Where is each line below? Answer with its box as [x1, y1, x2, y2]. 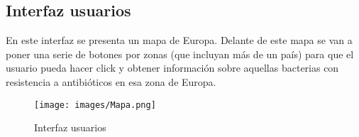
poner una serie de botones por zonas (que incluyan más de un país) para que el [6, 46, 354, 61]
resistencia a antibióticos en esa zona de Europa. [6, 74, 216, 89]
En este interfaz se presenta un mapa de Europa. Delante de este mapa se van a [6, 33, 353, 48]
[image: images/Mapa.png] [34, 99, 156, 110]
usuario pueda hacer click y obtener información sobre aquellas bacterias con [6, 60, 339, 75]
